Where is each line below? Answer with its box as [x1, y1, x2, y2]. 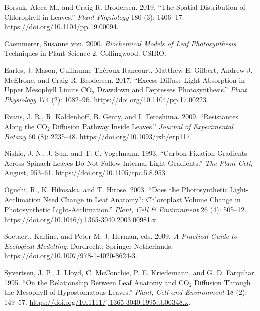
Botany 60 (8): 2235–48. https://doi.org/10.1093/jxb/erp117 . [4, 131, 192, 141]
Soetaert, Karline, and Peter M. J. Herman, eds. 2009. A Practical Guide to [4, 231, 237, 241]
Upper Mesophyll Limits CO [4, 84, 92, 95]
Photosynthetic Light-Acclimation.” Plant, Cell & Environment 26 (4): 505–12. [4, 204, 247, 215]
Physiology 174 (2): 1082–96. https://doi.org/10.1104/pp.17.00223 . [4, 94, 208, 105]
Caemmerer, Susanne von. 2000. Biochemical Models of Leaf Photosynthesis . [4, 38, 238, 48]
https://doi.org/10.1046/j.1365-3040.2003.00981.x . [4, 214, 158, 224]
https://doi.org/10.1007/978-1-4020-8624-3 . [4, 250, 137, 261]
